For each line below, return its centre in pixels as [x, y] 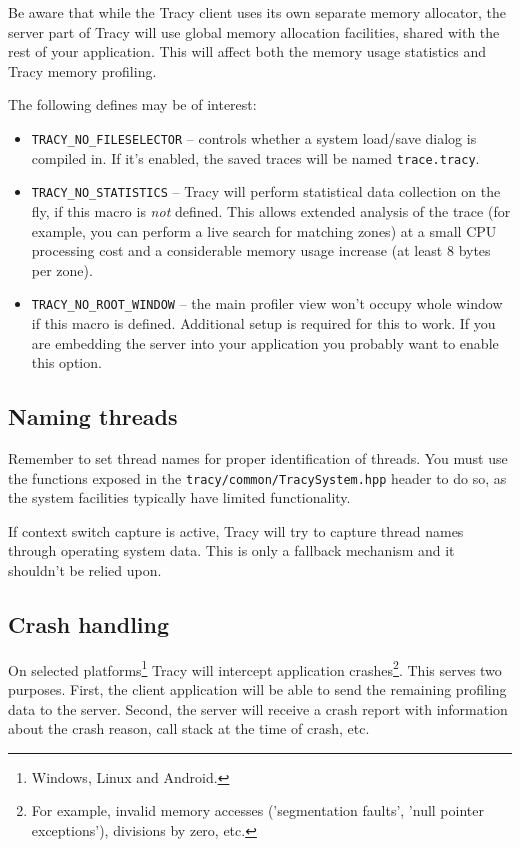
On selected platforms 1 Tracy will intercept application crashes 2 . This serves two [255, 668]
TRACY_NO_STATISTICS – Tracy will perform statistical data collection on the [266, 191]
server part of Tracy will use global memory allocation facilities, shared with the [254, 31]
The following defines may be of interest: [132, 104]
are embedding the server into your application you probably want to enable [265, 342]
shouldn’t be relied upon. [85, 569]
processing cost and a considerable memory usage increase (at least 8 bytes [261, 250]
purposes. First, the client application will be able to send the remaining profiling [257, 689]
